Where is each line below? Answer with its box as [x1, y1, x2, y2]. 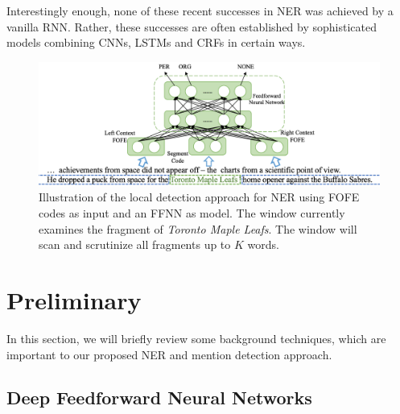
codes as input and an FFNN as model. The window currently [39, 205, 345, 221]
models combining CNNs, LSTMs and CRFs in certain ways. [6, 34, 306, 51]
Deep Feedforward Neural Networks [6, 385, 312, 410]
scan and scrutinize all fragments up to [39, 236, 231, 253]
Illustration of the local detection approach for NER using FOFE [39, 188, 360, 205]
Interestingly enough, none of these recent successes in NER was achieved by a [6, 2, 394, 19]
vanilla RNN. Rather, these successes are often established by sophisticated [6, 18, 377, 35]
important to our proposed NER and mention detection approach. [6, 346, 332, 362]
